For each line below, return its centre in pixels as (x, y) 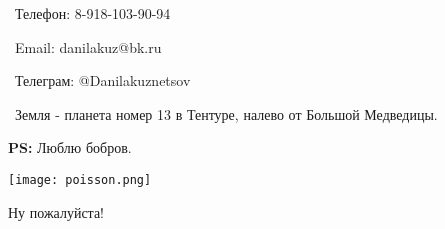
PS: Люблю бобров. (70, 147)
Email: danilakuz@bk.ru (88, 46)
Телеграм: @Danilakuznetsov (102, 80)
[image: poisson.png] (80, 179)
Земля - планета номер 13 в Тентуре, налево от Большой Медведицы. (226, 113)
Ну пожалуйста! (56, 211)
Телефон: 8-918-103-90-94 (92, 13)
